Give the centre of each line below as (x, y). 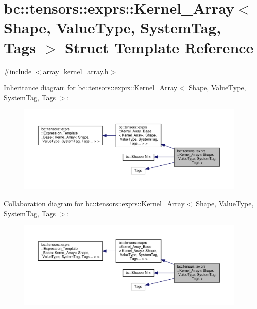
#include (18, 71)
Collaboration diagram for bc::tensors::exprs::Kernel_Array (94, 203)
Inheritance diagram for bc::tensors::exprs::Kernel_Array (91, 88)
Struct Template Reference (159, 47)
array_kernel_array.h (76, 71)
